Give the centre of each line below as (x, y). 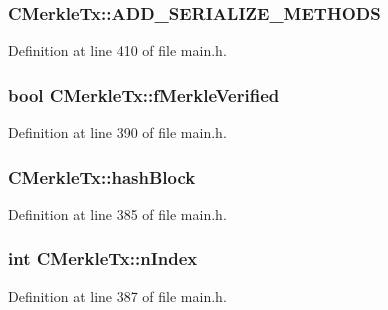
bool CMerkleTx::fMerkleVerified (144, 94)
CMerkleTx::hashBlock (102, 176)
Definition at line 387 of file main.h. (117, 295)
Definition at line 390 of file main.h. (117, 132)
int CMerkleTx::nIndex (103, 258)
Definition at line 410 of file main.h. (117, 50)
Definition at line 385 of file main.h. (117, 213)
